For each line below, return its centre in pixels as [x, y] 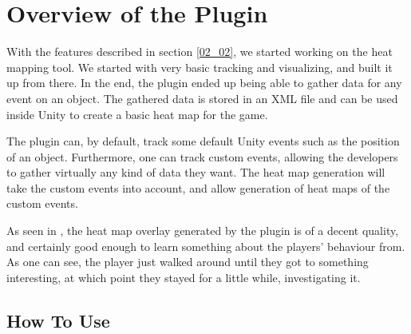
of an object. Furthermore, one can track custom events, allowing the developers [202, 156]
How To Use [58, 320]
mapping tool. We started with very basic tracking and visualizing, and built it [200, 67]
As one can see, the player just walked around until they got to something [188, 262]
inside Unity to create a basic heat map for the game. [137, 114]
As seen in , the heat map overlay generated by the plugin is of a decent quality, [203, 231]
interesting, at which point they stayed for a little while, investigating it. [184, 277]
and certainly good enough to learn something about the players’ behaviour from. [206, 246]
